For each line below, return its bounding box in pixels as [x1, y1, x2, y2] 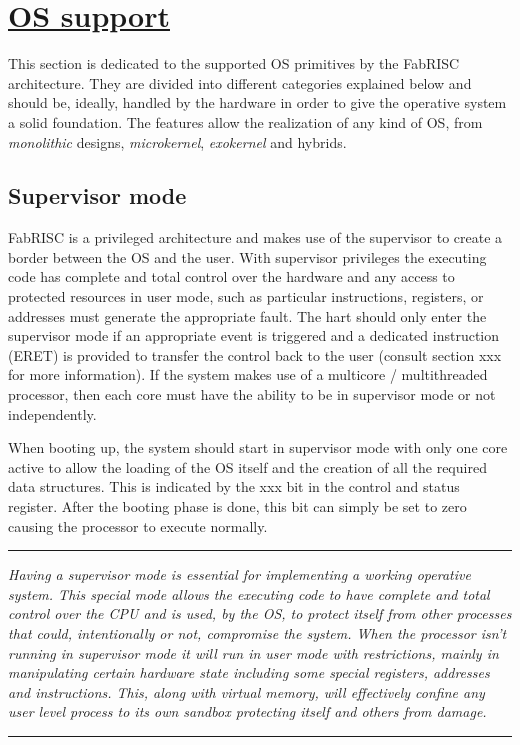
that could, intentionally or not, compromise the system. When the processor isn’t [8, 622, 507, 643]
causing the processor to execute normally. [8, 515, 268, 536]
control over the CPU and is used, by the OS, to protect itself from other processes [8, 603, 512, 624]
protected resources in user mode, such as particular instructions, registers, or [8, 286, 484, 307]
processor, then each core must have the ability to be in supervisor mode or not [8, 384, 496, 405]
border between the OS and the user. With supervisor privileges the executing [8, 246, 487, 267]
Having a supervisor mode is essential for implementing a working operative [8, 564, 471, 585]
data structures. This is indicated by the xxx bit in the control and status [8, 476, 460, 497]
